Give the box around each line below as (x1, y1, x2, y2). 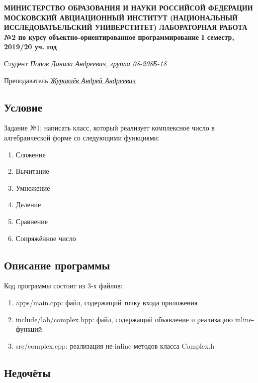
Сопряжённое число (15, 233, 76, 243)
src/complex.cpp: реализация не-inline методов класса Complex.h (15, 340, 215, 351)
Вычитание (15, 166, 49, 176)
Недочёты (4, 365, 51, 380)
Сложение (15, 149, 46, 159)
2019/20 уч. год (4, 41, 57, 52)
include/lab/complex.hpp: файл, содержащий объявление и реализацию (15, 314, 233, 324)
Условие (4, 99, 42, 115)
